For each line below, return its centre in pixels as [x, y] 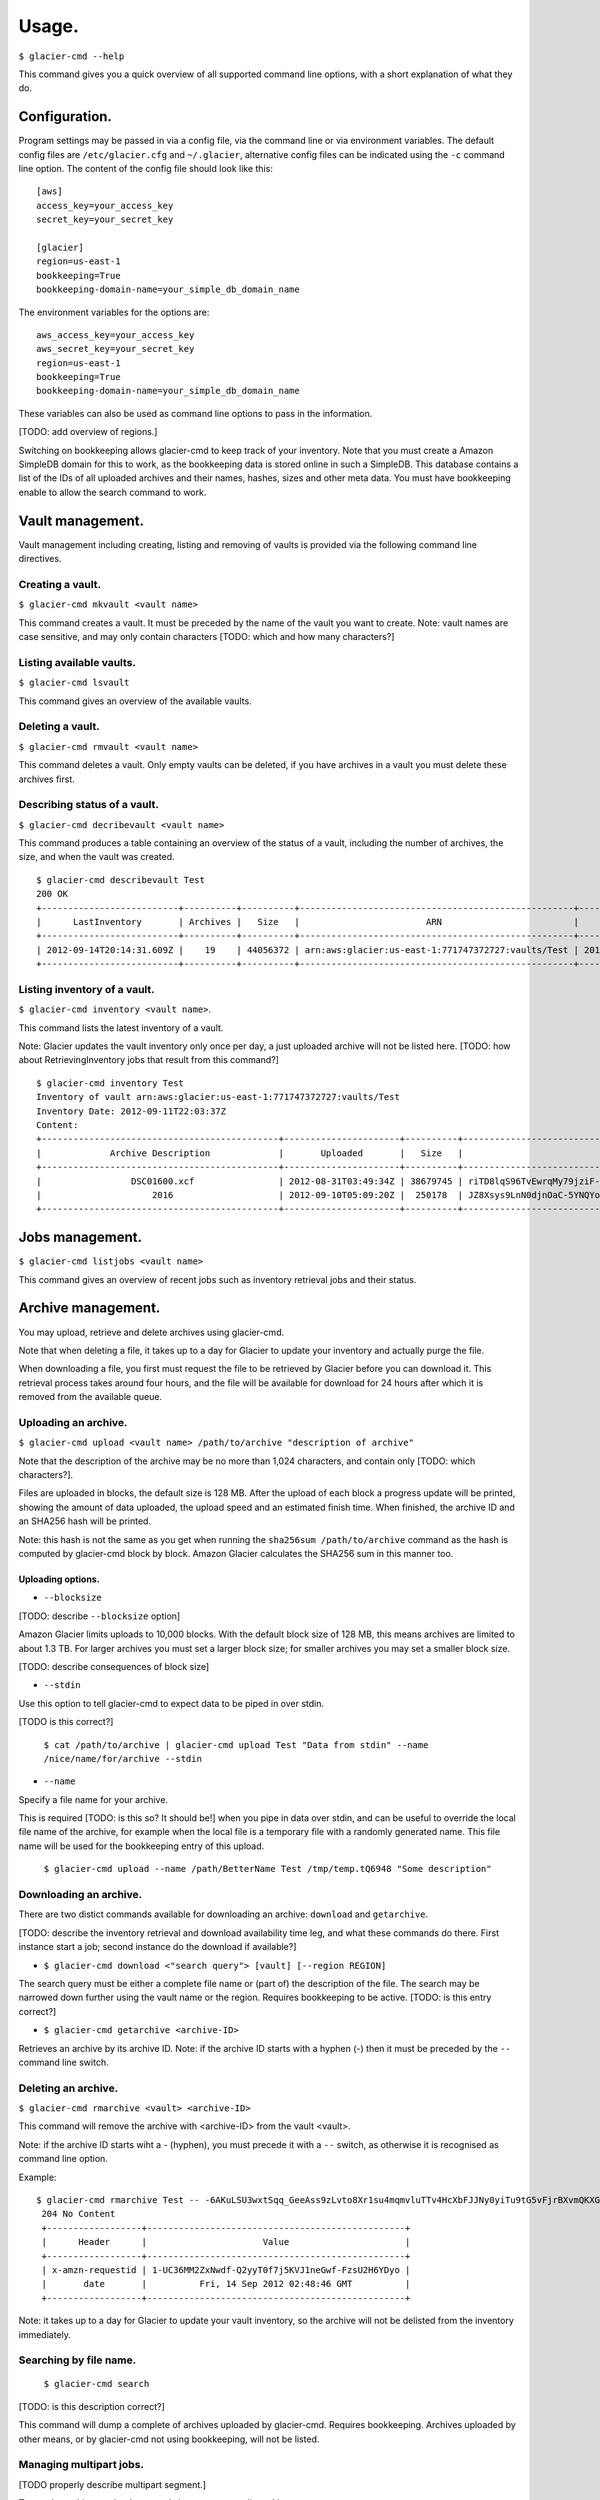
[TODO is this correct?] [66, 1722]
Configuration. [65, 116]
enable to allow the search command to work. [112, 492]
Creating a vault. [60, 584]
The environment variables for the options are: [114, 312]
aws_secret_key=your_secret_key [115, 349]
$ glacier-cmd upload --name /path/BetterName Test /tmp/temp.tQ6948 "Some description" [267, 1869]
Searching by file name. [77, 2360]
